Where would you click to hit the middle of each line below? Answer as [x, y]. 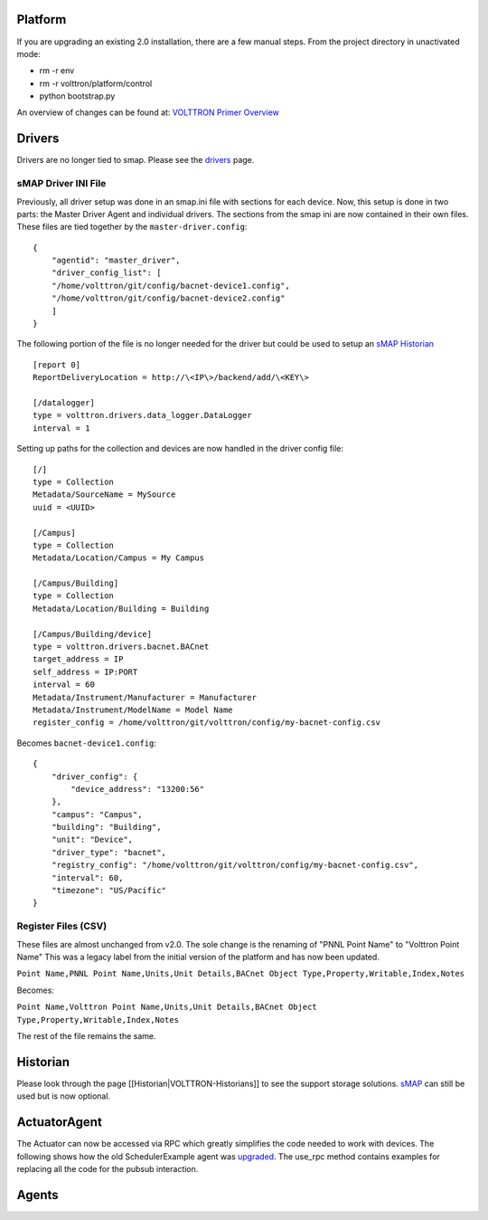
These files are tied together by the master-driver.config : [132, 227]
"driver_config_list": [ [106, 273]
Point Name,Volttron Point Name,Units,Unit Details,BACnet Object [167, 1007]
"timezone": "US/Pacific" [109, 891]
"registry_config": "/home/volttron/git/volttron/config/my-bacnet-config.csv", [235, 865]
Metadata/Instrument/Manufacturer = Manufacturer [145, 697]
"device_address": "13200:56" [138, 789]
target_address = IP [78, 659]
